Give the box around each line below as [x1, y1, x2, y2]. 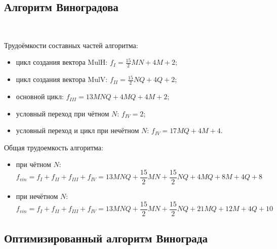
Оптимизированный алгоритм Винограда [4, 230, 208, 246]
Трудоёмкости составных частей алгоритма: [4, 39, 138, 50]
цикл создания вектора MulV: [16, 74, 108, 85]
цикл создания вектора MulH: [16, 57, 108, 67]
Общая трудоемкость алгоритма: [4, 142, 103, 152]
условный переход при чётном [16, 108, 109, 118]
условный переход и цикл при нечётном [16, 125, 139, 136]
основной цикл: [16, 91, 64, 102]
